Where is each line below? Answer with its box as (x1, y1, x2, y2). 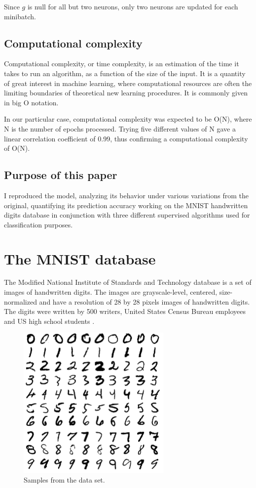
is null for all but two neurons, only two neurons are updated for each (27, 1, 238, 11)
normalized (4, 296, 37, 307)
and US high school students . (4, 315, 95, 326)
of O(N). (4, 143, 30, 153)
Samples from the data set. (24, 475, 105, 485)
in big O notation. (4, 97, 59, 107)
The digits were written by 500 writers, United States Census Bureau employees (4, 306, 246, 316)
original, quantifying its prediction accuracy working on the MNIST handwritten (4, 200, 248, 210)
